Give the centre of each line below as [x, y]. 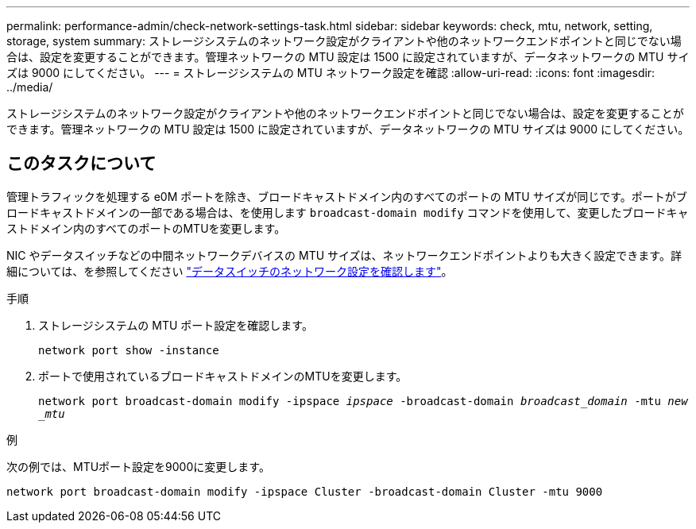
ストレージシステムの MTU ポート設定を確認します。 [176, 325]
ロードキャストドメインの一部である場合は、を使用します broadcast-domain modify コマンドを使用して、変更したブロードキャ [348, 212]
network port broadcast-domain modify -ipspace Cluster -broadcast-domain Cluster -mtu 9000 [305, 491]
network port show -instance [129, 350]
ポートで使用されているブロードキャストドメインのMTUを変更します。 [223, 376]
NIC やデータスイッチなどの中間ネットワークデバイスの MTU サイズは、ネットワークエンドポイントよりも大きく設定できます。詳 [344, 255]
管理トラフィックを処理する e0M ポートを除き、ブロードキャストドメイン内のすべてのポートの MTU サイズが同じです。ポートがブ [347, 196]
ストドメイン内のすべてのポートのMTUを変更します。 [146, 228]
